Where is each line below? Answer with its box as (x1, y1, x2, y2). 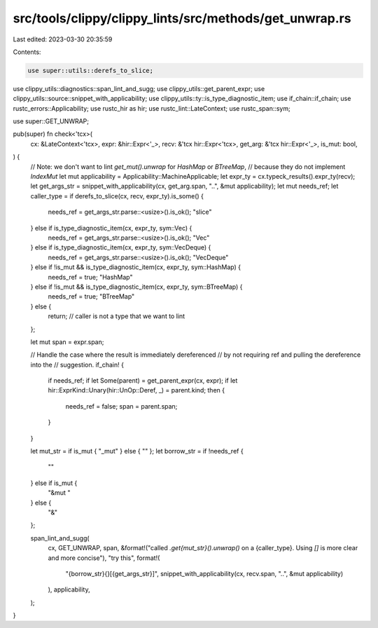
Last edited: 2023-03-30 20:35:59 (13, 35, 113, 43)
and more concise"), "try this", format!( (48, 554, 160, 562)
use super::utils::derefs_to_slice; (27, 67, 154, 74)
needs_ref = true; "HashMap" (48, 273, 133, 281)
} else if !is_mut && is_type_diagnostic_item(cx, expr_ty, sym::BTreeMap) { (30, 282, 243, 291)
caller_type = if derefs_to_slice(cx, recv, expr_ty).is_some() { (30, 191, 204, 200)
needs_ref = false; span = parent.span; (65, 402, 178, 410)
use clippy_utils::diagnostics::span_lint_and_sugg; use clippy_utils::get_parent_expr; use (13, 84, 265, 93)
